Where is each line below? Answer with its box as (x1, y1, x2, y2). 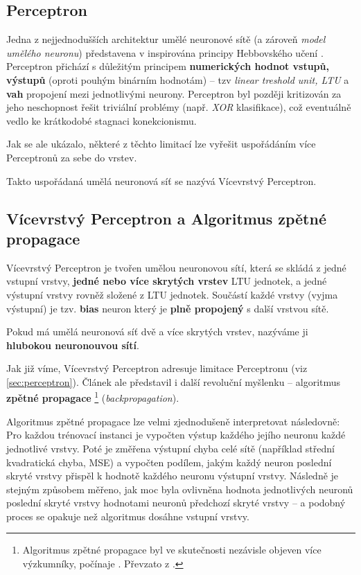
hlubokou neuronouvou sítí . (6, 337, 139, 352)
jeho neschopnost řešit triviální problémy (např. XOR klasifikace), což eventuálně (6, 100, 351, 114)
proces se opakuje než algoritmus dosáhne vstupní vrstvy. (6, 508, 249, 523)
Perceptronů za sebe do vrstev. (6, 150, 137, 164)
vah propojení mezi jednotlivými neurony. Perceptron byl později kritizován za (6, 86, 342, 100)
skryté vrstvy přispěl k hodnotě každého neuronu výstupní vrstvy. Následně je (6, 468, 339, 483)
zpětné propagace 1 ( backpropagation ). (6, 389, 179, 405)
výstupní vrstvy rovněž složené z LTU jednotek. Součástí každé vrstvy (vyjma (6, 287, 338, 301)
